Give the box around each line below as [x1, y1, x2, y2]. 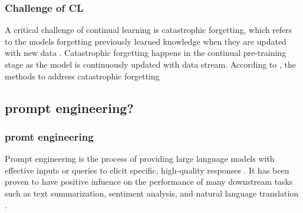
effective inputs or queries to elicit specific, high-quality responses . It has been [5, 164, 289, 176]
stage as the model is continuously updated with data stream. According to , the [5, 58, 296, 70]
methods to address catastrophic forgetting [5, 69, 160, 82]
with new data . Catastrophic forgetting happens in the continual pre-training [5, 46, 286, 59]
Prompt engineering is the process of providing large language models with [5, 152, 275, 165]
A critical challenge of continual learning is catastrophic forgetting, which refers [5, 24, 292, 36]
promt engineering [5, 129, 94, 144]
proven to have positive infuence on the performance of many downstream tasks [5, 175, 293, 188]
